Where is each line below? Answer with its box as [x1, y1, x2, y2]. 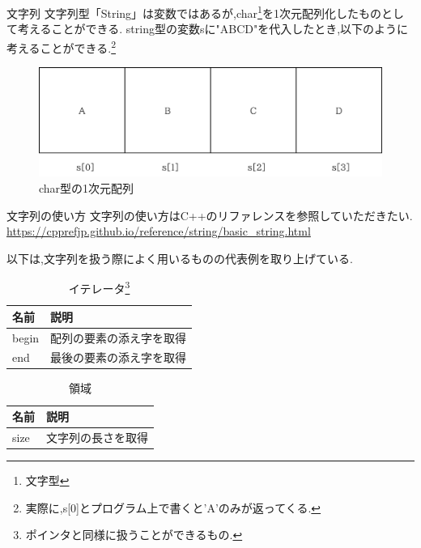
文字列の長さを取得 [46, 428, 148, 445]
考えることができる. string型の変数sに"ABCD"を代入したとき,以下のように [17, 20, 409, 37]
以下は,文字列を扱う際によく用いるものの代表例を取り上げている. [6, 249, 353, 266]
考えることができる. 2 [6, 36, 117, 56]
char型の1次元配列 [39, 180, 134, 197]
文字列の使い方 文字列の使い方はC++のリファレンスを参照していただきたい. [6, 206, 413, 223]
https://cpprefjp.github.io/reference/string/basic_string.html [6, 223, 311, 240]
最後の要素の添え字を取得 [50, 349, 187, 366]
